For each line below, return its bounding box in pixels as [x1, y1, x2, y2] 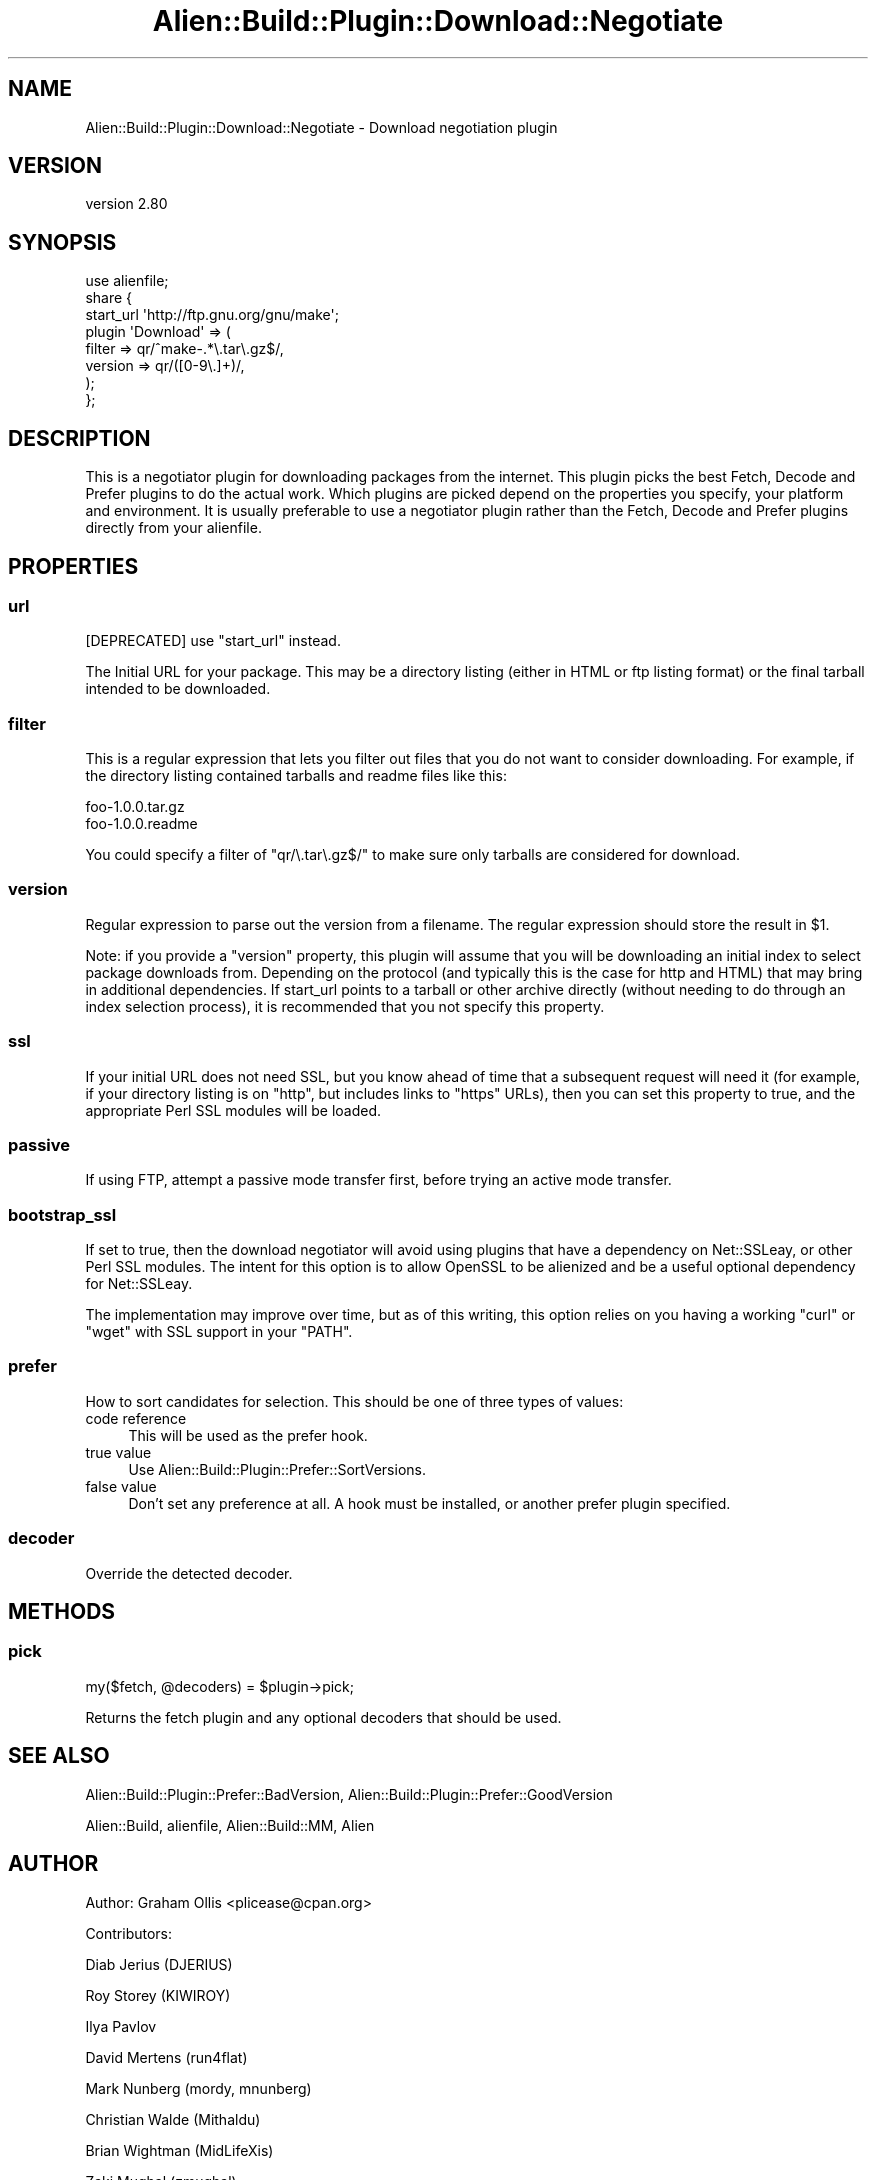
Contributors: [85, 1924, 173, 1942]
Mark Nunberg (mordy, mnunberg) [85, 2079, 312, 2097]
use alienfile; [85, 272, 169, 290]
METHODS [8, 1599, 116, 1625]
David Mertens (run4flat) [85, 2048, 248, 2066]
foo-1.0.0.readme [85, 815, 198, 833]
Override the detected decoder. [85, 1564, 293, 1582]
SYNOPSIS [8, 229, 117, 255]
